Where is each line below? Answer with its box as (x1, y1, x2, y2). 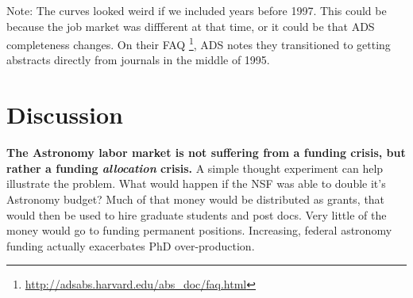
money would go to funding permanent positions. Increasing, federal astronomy (6, 222, 392, 239)
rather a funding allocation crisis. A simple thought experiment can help (6, 159, 384, 176)
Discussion (6, 98, 123, 131)
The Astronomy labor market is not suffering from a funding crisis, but (6, 144, 406, 161)
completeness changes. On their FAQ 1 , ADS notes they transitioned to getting (6, 34, 391, 52)
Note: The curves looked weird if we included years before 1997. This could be (6, 2, 387, 18)
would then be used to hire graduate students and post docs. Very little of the (6, 206, 387, 223)
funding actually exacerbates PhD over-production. (6, 237, 255, 254)
